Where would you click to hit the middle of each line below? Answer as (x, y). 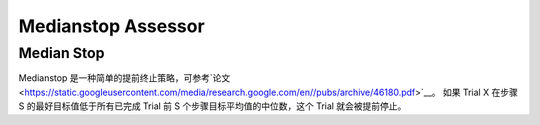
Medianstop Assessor (111, 26)
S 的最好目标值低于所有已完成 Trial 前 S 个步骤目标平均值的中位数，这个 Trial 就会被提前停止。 (212, 106)
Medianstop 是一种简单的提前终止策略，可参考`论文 (124, 78)
